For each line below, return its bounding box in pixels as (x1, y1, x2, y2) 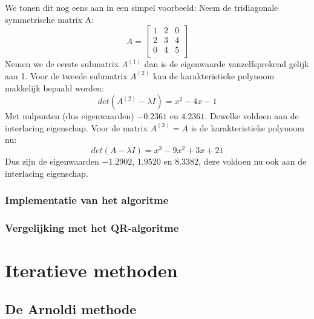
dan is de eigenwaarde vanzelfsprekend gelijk (144, 58, 309, 70)
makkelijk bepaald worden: (5, 81, 104, 94)
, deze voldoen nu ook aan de (198, 154, 307, 167)
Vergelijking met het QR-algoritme (5, 220, 179, 235)
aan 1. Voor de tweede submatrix (5, 69, 128, 82)
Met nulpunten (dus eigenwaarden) (5, 110, 134, 122)
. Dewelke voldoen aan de (204, 110, 299, 122)
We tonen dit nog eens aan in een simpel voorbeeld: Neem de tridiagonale (5, 1, 278, 13)
